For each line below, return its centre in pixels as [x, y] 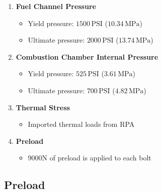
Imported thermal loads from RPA [81, 124]
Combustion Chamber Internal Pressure [87, 56]
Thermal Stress [43, 107]
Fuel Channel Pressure [56, 6]
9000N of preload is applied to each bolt [90, 158]
